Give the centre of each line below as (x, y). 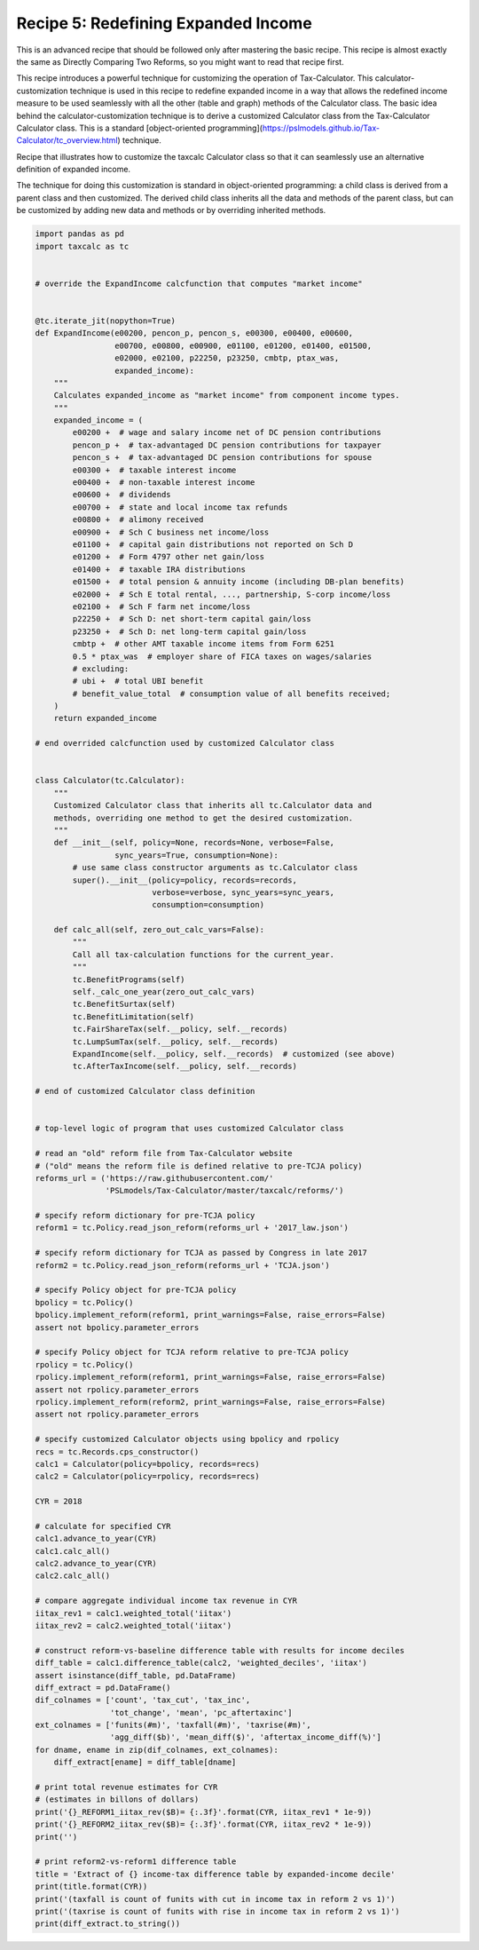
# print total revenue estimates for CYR (126, 1787)
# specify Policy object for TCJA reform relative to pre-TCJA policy (192, 1352)
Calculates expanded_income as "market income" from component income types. (227, 396)
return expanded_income (105, 718)
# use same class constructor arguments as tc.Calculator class (215, 868)
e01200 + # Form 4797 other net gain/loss (169, 557)
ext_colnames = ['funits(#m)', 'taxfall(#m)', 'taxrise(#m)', (173, 1725)
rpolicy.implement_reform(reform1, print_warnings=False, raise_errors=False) (210, 1377)
